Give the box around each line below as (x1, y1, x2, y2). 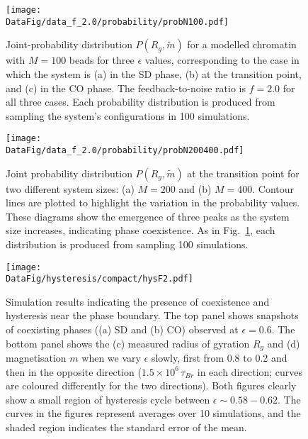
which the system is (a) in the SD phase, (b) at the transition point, (6, 66, 302, 81)
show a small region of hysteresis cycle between (6, 391, 210, 406)
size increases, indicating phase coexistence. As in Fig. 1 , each (6, 223, 275, 238)
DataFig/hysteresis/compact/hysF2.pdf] (6, 274, 193, 284)
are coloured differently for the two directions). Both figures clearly (6, 378, 297, 393)
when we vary (81, 350, 141, 365)
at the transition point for (187, 165, 300, 180)
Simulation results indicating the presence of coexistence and (6, 294, 270, 309)
